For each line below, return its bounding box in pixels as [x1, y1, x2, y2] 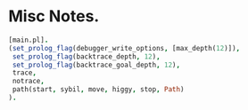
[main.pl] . [8, 35, 49, 44]
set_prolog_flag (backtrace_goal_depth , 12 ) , [12, 60, 180, 69]
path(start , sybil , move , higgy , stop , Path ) [12, 85, 185, 94]
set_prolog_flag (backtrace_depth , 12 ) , [12, 51, 161, 61]
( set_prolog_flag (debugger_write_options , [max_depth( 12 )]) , [8, 43, 241, 52]
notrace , [12, 77, 45, 86]
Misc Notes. [8, 6, 100, 27]
